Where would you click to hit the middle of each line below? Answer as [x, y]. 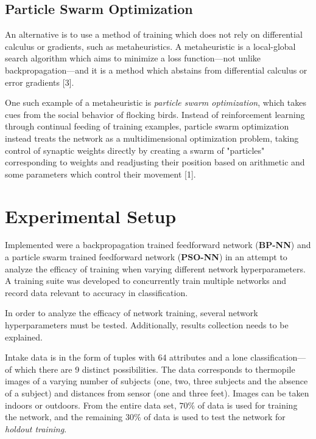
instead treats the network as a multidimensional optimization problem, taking [152, 138]
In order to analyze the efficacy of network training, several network [132, 313]
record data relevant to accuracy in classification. [97, 292]
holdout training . [36, 428]
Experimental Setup [91, 216]
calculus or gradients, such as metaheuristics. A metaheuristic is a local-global [150, 46]
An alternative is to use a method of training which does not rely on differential [154, 34]
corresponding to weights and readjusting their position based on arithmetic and [155, 162]
